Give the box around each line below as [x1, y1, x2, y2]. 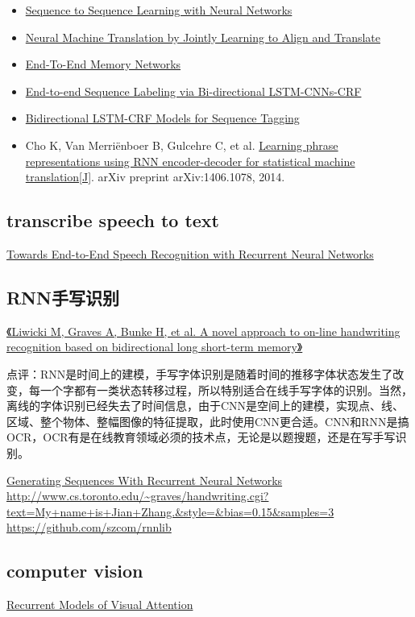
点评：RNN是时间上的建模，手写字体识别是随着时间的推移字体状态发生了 [6, 365, 393, 382]
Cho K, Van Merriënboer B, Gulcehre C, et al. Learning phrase [25, 136, 338, 153]
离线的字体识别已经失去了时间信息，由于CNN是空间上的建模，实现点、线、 [6, 397, 405, 414]
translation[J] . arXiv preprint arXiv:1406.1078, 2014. [25, 168, 285, 185]
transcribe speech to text [6, 208, 219, 233]
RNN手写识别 [6, 284, 119, 309]
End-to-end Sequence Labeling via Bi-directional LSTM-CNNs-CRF [25, 82, 362, 99]
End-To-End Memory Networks [25, 56, 181, 72]
